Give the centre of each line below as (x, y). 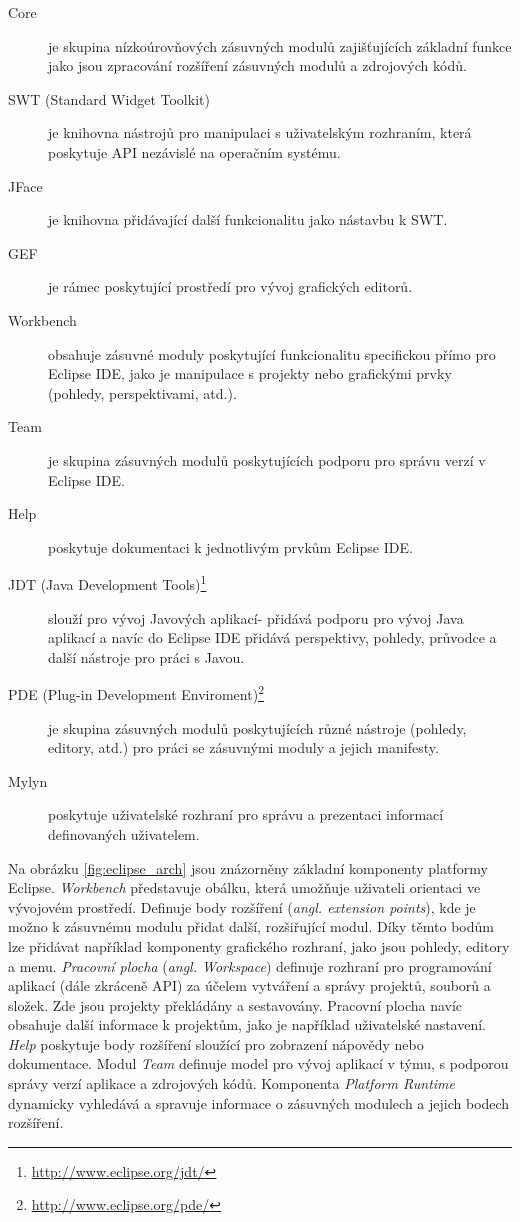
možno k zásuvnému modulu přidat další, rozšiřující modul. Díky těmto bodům (251, 926)
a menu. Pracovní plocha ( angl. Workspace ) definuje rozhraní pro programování (250, 965)
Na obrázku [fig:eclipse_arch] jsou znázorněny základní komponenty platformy (248, 867)
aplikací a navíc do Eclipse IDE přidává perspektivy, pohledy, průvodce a (272, 637)
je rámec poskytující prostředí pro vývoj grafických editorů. (230, 286)
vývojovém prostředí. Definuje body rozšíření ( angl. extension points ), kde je (242, 906)
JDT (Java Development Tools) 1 (107, 582)
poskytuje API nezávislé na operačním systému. (194, 151)
